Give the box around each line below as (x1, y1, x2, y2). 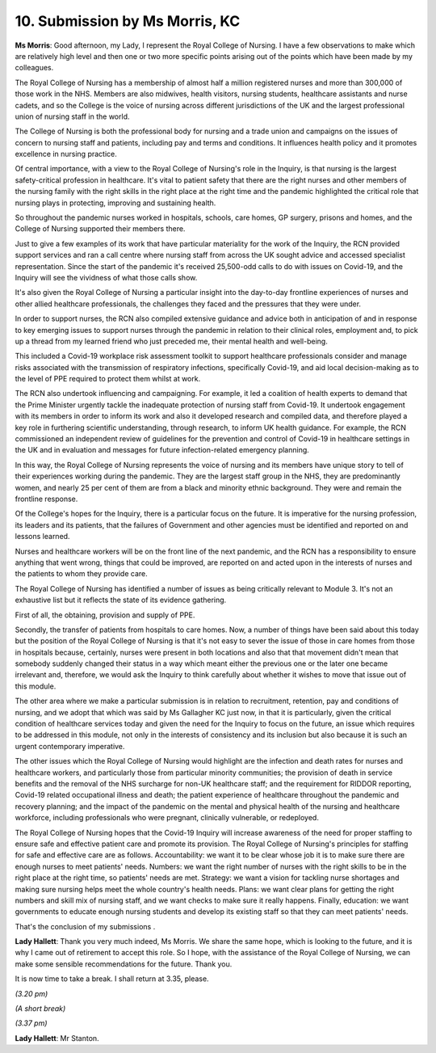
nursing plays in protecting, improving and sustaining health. (15, 198, 216, 208)
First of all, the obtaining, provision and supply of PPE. (15, 610, 195, 620)
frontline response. (15, 494, 78, 503)
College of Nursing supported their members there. (15, 224, 186, 234)
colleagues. (15, 63, 54, 73)
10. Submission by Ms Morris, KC (15, 12, 241, 30)
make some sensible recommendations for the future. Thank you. (15, 958, 233, 969)
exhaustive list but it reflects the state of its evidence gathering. (15, 595, 227, 605)
